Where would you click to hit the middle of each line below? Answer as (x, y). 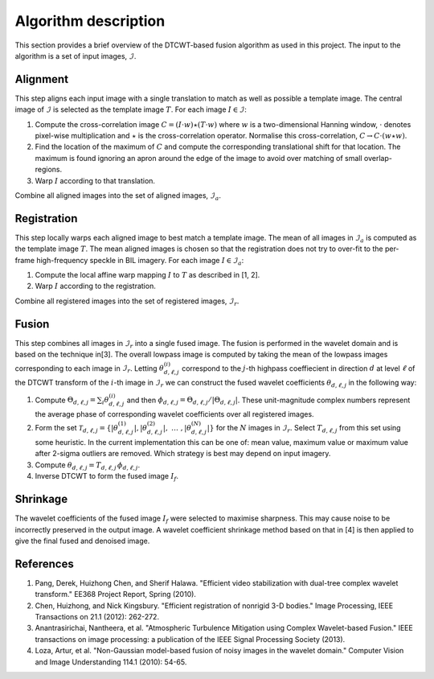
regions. (49, 170)
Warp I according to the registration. (95, 286)
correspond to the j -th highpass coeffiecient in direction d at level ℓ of (298, 368)
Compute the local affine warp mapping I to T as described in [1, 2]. (147, 275)
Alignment (41, 79)
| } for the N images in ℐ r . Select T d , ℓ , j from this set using (304, 429)
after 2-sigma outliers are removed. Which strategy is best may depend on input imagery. (183, 454)
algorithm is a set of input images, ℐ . (76, 56)
